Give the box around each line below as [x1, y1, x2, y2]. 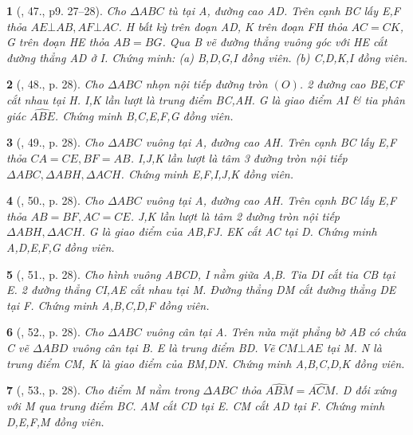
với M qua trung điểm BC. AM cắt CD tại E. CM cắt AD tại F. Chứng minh [6, 397, 385, 413]
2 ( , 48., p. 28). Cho [6, 76, 104, 92]
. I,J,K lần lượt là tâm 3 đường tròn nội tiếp [130, 149, 348, 166]
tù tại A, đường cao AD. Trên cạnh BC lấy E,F [167, 2, 400, 18]
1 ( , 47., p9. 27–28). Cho [6, 2, 126, 18]
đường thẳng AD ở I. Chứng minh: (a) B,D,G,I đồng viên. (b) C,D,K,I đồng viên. [6, 49, 408, 65]
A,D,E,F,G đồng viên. [6, 238, 115, 255]
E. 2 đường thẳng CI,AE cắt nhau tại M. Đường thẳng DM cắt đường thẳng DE [6, 281, 396, 298]
